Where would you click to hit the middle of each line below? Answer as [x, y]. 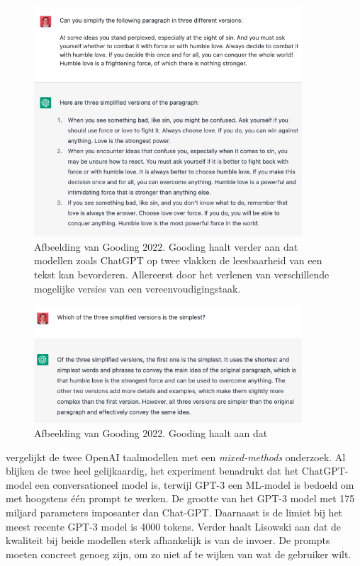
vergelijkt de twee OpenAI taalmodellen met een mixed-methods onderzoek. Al [176, 457]
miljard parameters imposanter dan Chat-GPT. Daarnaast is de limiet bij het [174, 512]
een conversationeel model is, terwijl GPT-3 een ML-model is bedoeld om [195, 484]
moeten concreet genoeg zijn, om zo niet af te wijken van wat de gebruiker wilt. [179, 554]
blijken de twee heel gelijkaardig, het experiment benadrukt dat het [152, 471]
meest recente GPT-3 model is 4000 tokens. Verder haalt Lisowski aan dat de [174, 526]
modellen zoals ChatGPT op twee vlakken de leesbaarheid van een [178, 260]
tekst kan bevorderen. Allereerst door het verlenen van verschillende [182, 274]
